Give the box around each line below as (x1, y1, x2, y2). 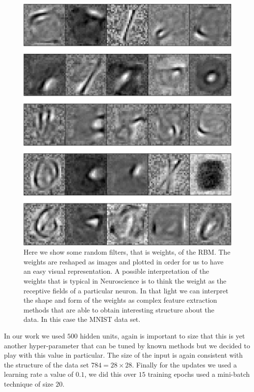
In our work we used (4, 331, 65, 341)
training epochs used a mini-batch (148, 369, 250, 379)
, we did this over (84, 369, 137, 379)
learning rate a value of (4, 369, 74, 379)
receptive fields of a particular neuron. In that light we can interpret (24, 285, 229, 295)
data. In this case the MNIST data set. (24, 314, 141, 324)
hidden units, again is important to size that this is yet (79, 331, 245, 341)
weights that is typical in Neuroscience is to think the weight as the (24, 276, 227, 286)
